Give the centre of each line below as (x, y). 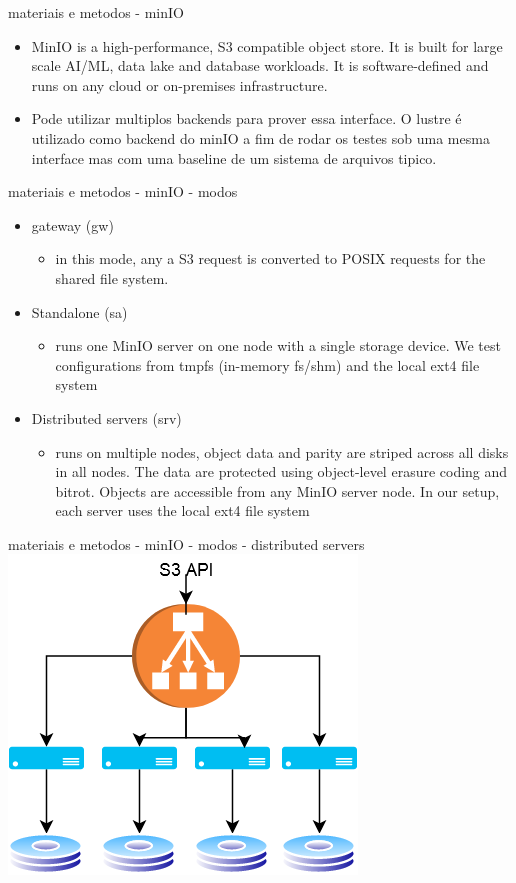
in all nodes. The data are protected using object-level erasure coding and (281, 471)
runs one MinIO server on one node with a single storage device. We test (278, 345)
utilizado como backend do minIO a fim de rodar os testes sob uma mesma (260, 137)
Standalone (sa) (79, 311)
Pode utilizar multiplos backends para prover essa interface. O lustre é (246, 118)
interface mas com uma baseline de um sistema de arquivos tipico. (234, 157)
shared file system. (112, 277)
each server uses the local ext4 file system (182, 510)
